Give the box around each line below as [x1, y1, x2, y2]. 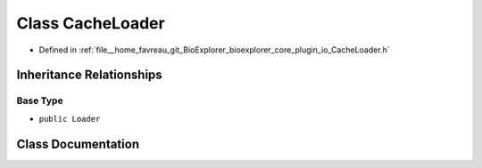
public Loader [38, 114, 101, 124]
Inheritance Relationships [16, 68, 162, 83]
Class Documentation [16, 136, 140, 151]
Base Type [16, 94, 63, 107]
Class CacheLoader [16, 13, 165, 33]
